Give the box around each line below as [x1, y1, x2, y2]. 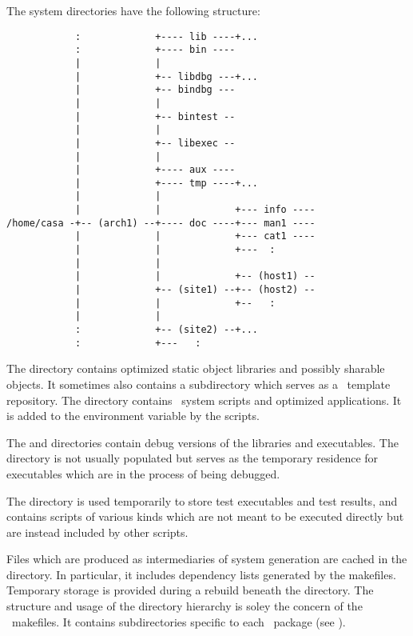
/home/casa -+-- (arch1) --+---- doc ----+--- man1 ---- [6, 217, 316, 229]
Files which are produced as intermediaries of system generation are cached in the [6, 550, 407, 567]
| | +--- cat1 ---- [74, 230, 316, 242]
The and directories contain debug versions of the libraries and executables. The [6, 434, 399, 450]
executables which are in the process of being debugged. [6, 465, 280, 482]
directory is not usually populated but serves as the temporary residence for [6, 450, 379, 466]
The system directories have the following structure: [6, 2, 260, 18]
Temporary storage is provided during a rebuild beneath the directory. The [6, 582, 374, 598]
